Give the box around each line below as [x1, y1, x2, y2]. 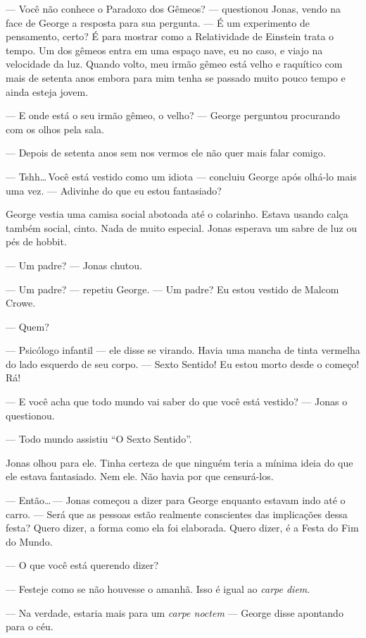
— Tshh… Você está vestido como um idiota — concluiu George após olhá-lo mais [6, 168, 357, 183]
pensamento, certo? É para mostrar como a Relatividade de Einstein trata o [6, 29, 334, 44]
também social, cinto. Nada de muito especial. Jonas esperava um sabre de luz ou [6, 220, 358, 235]
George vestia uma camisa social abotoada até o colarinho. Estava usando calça [6, 207, 348, 221]
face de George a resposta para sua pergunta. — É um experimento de [6, 15, 310, 30]
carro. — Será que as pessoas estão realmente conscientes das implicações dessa [6, 506, 348, 521]
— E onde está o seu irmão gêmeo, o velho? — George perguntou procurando [6, 108, 341, 123]
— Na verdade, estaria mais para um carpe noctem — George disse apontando [6, 605, 343, 620]
